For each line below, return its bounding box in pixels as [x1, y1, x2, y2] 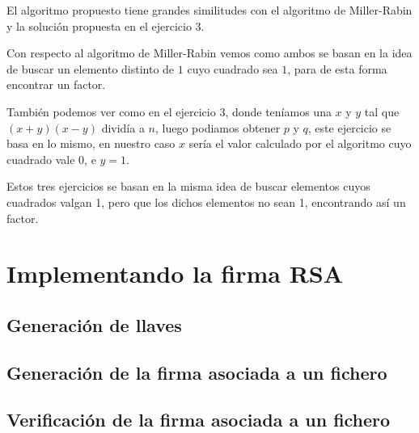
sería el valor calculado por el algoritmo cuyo [188, 135, 412, 152]
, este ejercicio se [307, 119, 391, 136]
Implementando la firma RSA [6, 257, 344, 290]
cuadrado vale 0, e [6, 150, 96, 167]
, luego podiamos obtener [155, 119, 281, 136]
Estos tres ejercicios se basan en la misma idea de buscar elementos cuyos [6, 178, 370, 195]
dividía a [101, 119, 145, 136]
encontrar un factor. [6, 76, 106, 93]
